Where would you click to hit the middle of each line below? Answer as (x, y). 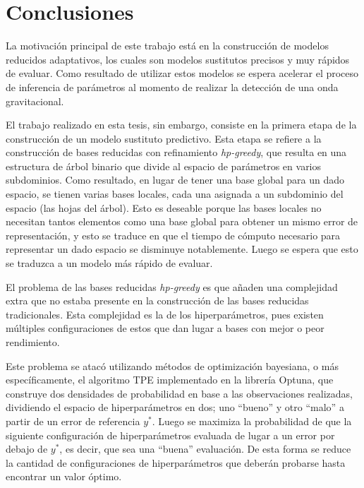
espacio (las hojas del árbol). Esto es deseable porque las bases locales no (164, 207)
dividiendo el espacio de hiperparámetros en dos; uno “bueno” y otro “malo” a (175, 407)
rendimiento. (33, 342)
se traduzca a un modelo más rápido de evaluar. (109, 263)
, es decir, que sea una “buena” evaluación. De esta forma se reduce (205, 449)
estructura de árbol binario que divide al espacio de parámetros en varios (164, 166)
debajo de (27, 449)
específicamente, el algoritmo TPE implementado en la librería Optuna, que (170, 380)
